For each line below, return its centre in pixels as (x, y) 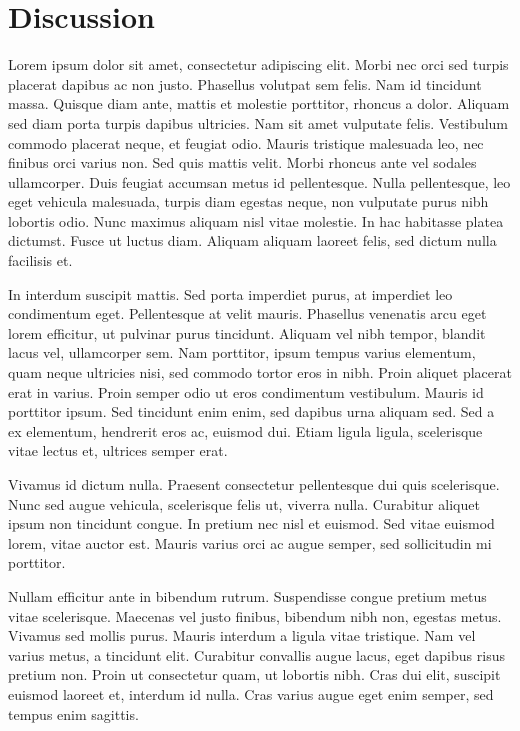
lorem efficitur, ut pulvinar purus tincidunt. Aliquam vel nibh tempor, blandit (247, 332)
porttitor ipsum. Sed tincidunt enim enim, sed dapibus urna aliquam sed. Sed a (251, 411)
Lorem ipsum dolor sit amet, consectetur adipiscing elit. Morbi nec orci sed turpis (258, 64)
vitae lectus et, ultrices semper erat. (118, 450)
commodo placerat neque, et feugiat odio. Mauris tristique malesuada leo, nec (246, 142)
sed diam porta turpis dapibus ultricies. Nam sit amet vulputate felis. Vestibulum (258, 122)
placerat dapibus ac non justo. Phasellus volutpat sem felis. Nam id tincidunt (245, 83)
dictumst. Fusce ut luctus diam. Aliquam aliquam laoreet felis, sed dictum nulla (252, 240)
